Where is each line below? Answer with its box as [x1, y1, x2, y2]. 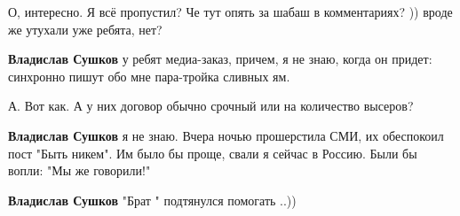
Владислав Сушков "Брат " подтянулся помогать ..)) [8, 190, 297, 209]
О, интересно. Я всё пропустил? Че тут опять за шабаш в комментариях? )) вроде [8, 3, 453, 20]
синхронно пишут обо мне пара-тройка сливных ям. [8, 66, 290, 85]
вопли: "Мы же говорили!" [8, 161, 151, 180]
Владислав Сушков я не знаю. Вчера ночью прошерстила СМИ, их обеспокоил [8, 126, 444, 144]
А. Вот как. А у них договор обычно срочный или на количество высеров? [8, 96, 414, 115]
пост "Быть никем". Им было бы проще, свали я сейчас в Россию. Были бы [8, 143, 417, 162]
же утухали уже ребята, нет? [8, 19, 163, 38]
